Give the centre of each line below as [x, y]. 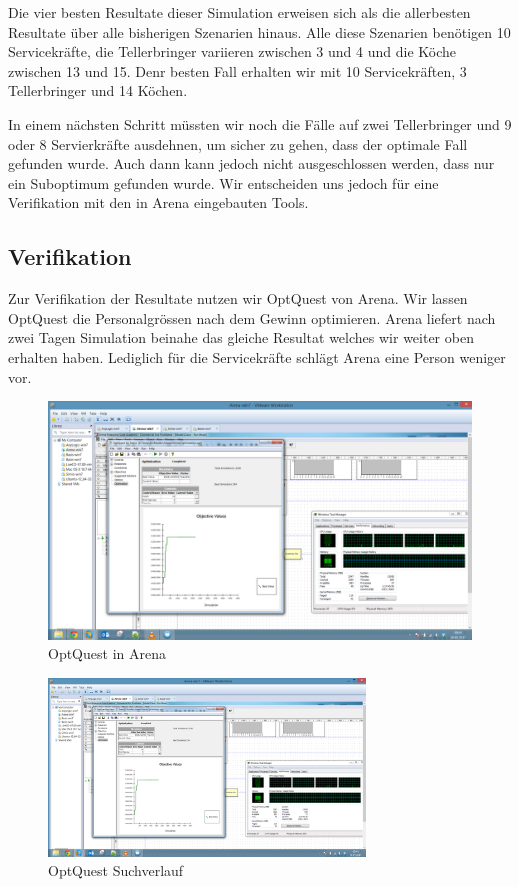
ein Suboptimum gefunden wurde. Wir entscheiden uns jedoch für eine [223, 182]
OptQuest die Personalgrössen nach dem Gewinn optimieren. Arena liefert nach [252, 317]
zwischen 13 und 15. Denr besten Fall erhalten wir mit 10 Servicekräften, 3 [237, 70]
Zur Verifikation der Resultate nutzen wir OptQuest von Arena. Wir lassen [238, 298]
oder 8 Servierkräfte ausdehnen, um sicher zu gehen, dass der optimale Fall [238, 143]
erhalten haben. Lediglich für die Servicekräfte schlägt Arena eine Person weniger [257, 356]
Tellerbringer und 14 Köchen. [98, 90]
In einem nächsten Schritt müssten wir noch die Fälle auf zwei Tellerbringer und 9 [260, 123]
